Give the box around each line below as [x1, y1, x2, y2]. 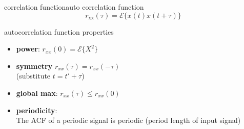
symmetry [16, 60, 53, 71]
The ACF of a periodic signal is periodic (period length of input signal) [16, 115, 241, 125]
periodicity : [16, 105, 57, 115]
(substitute [16, 70, 51, 81]
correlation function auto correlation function [4, 2, 144, 12]
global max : [16, 87, 58, 98]
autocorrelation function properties [4, 26, 114, 37]
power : [16, 43, 40, 54]
